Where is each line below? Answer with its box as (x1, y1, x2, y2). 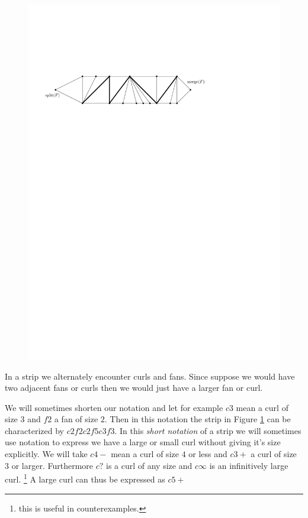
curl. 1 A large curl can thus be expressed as (5, 471, 165, 485)
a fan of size (54, 413, 98, 425)
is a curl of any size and (106, 459, 192, 471)
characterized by (5, 424, 65, 436)
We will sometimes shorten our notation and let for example (5, 401, 223, 413)
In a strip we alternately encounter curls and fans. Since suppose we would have (5, 370, 295, 382)
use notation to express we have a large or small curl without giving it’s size (5, 436, 281, 448)
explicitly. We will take (5, 448, 88, 460)
